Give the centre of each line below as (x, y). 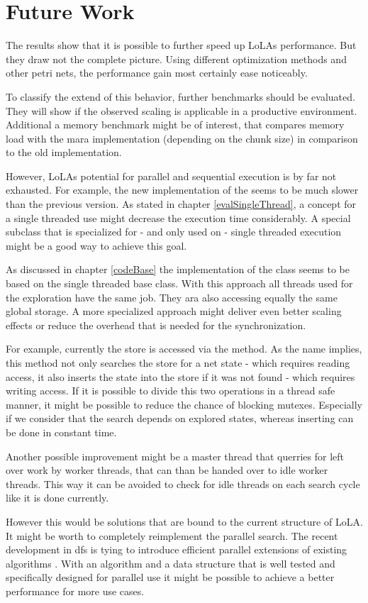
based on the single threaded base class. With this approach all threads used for (179, 283)
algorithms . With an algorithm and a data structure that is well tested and (171, 563)
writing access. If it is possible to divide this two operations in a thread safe (171, 391)
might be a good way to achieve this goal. (96, 245)
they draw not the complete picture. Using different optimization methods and (176, 59)
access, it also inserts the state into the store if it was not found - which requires (180, 376)
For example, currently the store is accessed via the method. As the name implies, (184, 349)
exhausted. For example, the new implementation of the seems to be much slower (182, 190)
